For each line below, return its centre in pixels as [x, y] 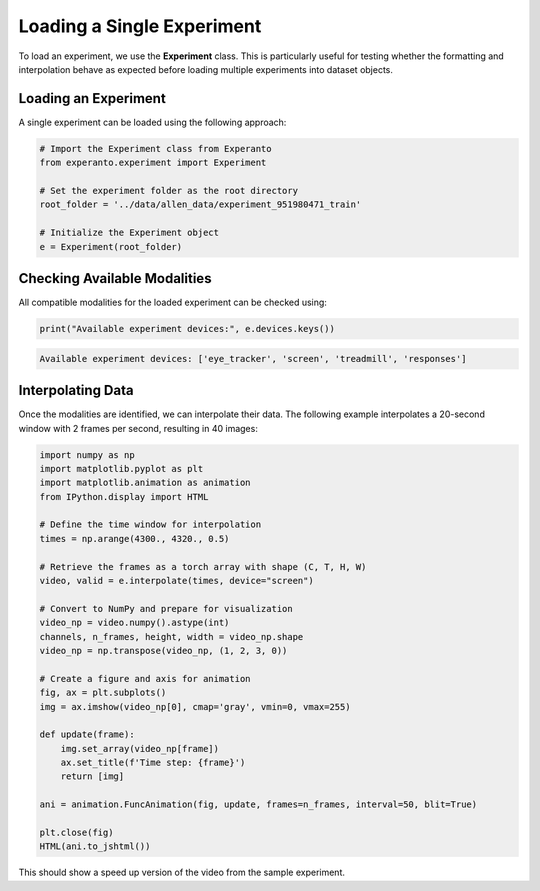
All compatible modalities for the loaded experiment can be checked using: [172, 302]
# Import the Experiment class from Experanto [155, 148]
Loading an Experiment [92, 98]
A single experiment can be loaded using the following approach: [152, 122]
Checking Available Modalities [115, 278]
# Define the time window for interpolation [150, 524]
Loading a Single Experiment [140, 26]
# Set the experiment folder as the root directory [169, 190]
